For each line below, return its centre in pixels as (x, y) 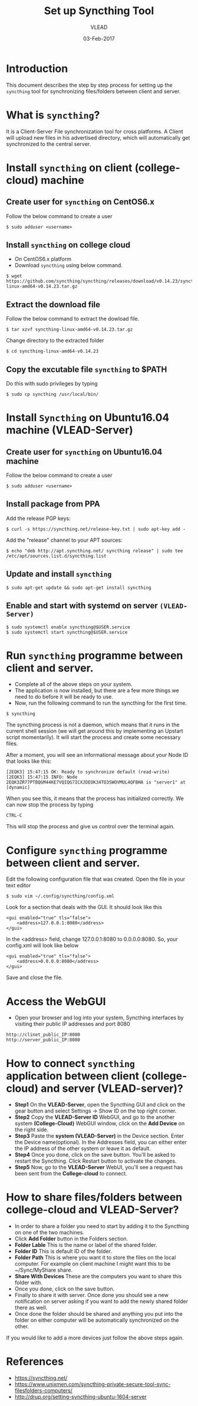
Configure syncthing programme (87, 850)
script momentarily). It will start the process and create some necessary (93, 737)
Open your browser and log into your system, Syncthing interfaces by (99, 1018)
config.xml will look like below (42, 946)
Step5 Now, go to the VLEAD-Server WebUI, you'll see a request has (99, 1167)
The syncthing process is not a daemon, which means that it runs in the (93, 725)
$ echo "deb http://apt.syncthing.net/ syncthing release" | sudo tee (95, 551)
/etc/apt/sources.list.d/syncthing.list (57, 556)
